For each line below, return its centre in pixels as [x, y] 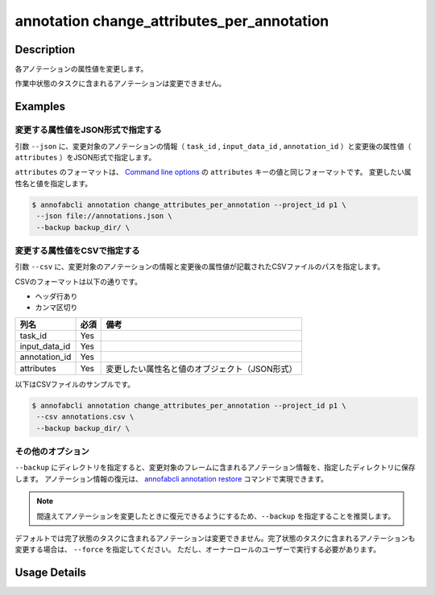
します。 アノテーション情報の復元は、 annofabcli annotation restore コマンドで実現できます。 [171, 478]
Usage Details [50, 573]
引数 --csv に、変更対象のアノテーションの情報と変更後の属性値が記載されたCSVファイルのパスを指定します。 [200, 267]
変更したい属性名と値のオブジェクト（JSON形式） [201, 369]
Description [45, 50]
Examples [40, 107]
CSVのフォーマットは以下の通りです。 [79, 281]
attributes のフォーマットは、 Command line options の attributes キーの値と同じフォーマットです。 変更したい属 [213, 172]
